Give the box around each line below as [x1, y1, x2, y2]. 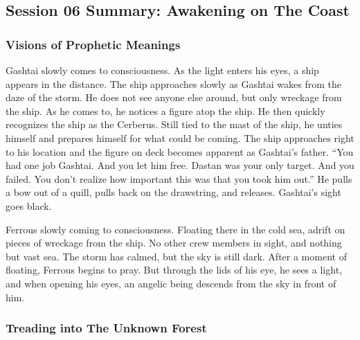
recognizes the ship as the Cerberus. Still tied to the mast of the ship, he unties [6, 117, 343, 132]
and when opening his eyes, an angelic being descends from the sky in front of [6, 276, 336, 290]
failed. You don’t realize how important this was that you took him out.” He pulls [6, 171, 352, 186]
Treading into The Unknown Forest [6, 319, 207, 337]
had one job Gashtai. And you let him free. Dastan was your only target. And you [6, 158, 354, 172]
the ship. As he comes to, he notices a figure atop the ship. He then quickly [6, 103, 325, 118]
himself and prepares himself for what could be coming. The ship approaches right [6, 130, 354, 145]
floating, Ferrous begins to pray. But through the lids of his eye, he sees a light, [6, 262, 342, 277]
